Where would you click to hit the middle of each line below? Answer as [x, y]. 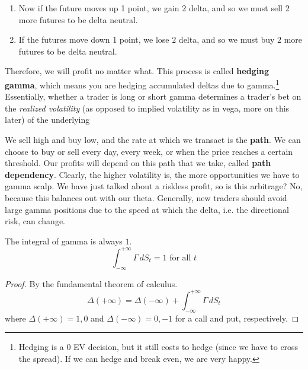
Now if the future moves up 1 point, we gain [99, 8]
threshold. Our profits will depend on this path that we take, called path [138, 163]
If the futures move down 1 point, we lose [94, 39]
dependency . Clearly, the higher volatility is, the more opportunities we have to [152, 174]
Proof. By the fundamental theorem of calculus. [91, 283]
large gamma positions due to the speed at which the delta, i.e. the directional [147, 209]
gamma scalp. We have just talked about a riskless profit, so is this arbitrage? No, [154, 186]
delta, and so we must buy [227, 39]
